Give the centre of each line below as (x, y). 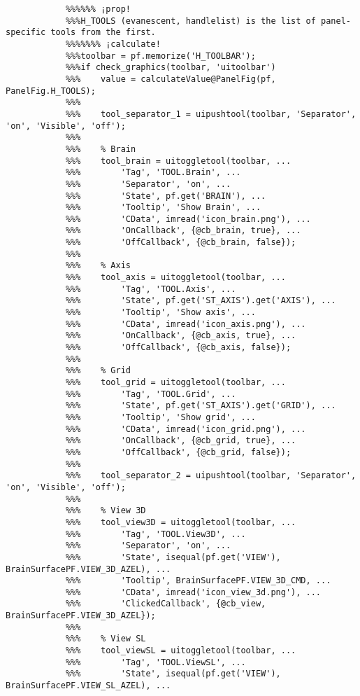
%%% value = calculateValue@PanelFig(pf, (171, 79)
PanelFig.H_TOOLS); (51, 91)
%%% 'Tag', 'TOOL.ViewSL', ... (156, 662)
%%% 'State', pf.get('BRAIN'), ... (166, 196)
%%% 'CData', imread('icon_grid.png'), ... (186, 429)
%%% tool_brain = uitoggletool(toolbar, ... (178, 161)
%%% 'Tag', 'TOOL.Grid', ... (151, 394)
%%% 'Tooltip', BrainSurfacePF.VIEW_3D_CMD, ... (198, 581)
